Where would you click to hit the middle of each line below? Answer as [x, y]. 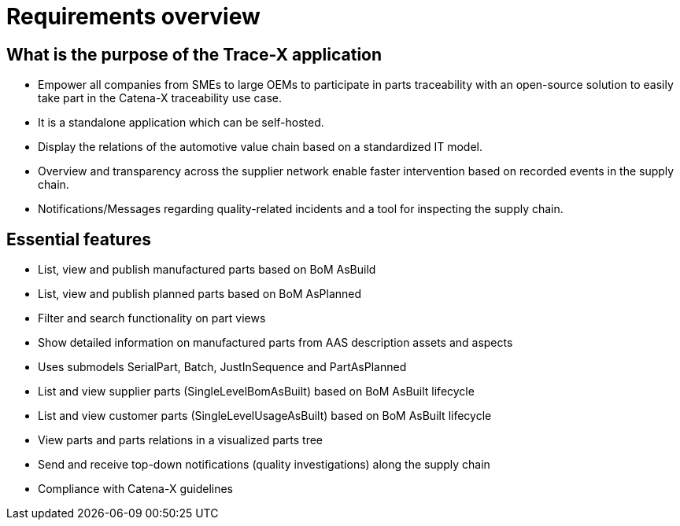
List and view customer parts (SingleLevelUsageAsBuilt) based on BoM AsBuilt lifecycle [265, 416]
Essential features [79, 239]
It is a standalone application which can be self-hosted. [181, 123]
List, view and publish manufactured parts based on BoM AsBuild [207, 270]
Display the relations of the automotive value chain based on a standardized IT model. [261, 147]
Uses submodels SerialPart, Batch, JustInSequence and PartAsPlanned [222, 367]
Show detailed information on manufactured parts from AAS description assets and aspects [275, 343]
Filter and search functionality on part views [152, 318]
